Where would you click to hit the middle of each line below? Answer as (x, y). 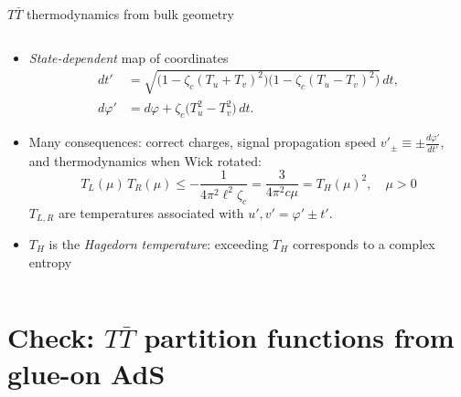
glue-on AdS (86, 373)
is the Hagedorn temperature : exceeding (159, 243)
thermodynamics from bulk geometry (130, 14)
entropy (50, 261)
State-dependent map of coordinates (129, 57)
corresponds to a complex (364, 243)
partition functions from (299, 337)
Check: (51, 337)
